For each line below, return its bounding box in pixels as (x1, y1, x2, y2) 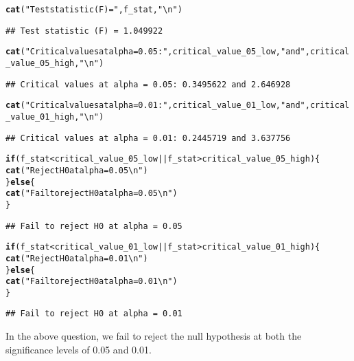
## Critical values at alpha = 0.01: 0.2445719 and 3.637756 (5, 133, 291, 143)
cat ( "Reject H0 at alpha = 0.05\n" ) (5, 165, 148, 175)
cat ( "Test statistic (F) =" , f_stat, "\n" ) (5, 5, 182, 14)
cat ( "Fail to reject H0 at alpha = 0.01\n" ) (5, 276, 178, 287)
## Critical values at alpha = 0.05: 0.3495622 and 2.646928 (5, 79, 291, 89)
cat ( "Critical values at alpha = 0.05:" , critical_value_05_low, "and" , (5, 47, 310, 57)
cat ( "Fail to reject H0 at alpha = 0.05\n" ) (5, 188, 178, 199)
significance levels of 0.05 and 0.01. (5, 342, 152, 356)
